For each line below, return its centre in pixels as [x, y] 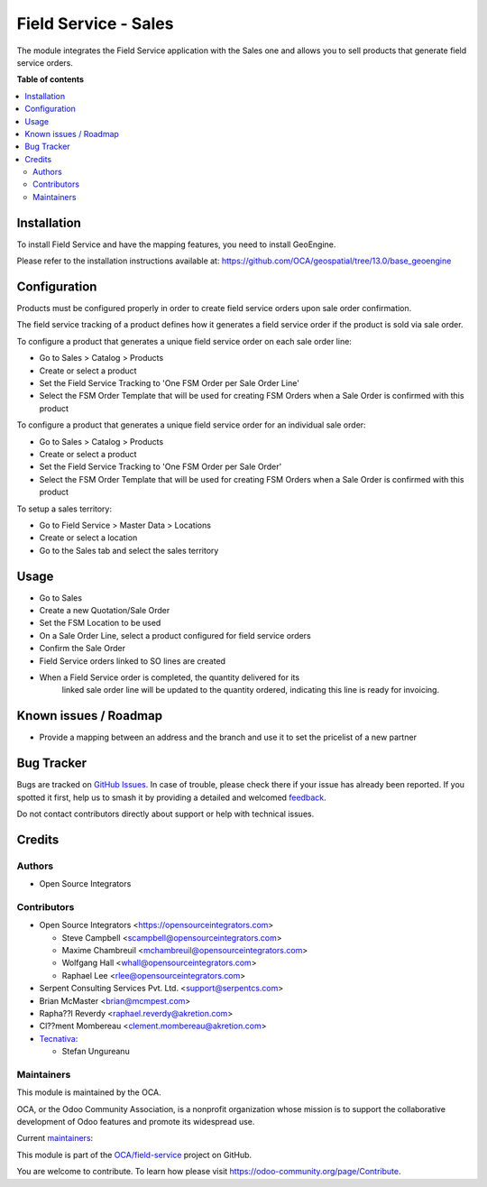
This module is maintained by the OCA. [89, 1092]
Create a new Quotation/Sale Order [105, 610]
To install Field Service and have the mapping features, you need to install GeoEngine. [176, 244]
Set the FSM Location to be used [100, 623]
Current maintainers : [55, 1138]
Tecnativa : [59, 1038]
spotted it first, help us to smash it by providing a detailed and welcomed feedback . [171, 797]
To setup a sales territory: [64, 509]
